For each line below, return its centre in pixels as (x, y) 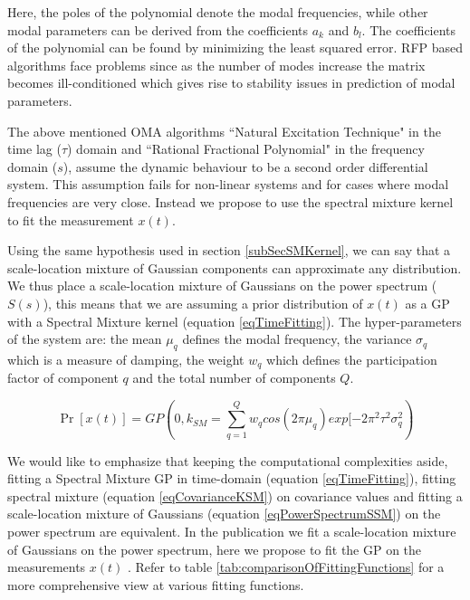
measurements (47, 567)
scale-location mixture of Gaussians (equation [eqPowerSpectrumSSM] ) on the (224, 514)
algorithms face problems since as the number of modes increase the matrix (216, 65)
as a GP (427, 303)
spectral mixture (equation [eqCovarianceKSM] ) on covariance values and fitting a (235, 495)
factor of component (63, 378)
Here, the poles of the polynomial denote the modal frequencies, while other (218, 12)
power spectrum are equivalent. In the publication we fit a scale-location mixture (232, 532)
